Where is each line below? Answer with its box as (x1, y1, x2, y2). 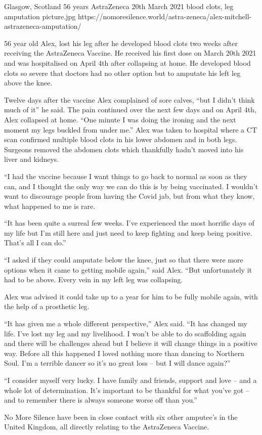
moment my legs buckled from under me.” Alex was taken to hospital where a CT (4, 124, 257, 135)
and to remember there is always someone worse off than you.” (4, 395, 197, 405)
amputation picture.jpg (4, 11, 76, 21)
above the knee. (4, 77, 53, 88)
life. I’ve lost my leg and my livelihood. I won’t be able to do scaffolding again (4, 328, 246, 338)
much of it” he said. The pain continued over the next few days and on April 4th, (4, 104, 256, 115)
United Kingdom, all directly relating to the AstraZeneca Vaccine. (4, 421, 209, 432)
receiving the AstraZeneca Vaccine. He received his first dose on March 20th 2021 (4, 48, 256, 58)
